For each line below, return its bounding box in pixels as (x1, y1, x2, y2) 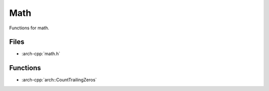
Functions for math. (9, 25, 49, 31)
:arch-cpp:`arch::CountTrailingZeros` (21, 77, 97, 83)
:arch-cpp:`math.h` (21, 51, 61, 57)
